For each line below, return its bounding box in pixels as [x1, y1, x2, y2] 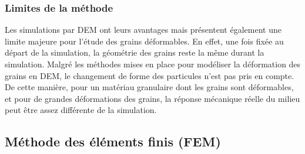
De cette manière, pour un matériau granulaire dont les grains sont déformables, [5, 81, 294, 93]
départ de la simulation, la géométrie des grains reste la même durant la [5, 46, 264, 59]
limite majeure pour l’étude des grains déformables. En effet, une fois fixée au [5, 35, 284, 47]
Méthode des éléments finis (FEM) [5, 132, 221, 150]
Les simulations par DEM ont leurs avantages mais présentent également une [5, 23, 281, 36]
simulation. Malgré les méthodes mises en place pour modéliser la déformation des [5, 58, 301, 70]
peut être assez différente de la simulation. [5, 104, 157, 116]
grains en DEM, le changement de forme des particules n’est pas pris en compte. [5, 69, 294, 81]
